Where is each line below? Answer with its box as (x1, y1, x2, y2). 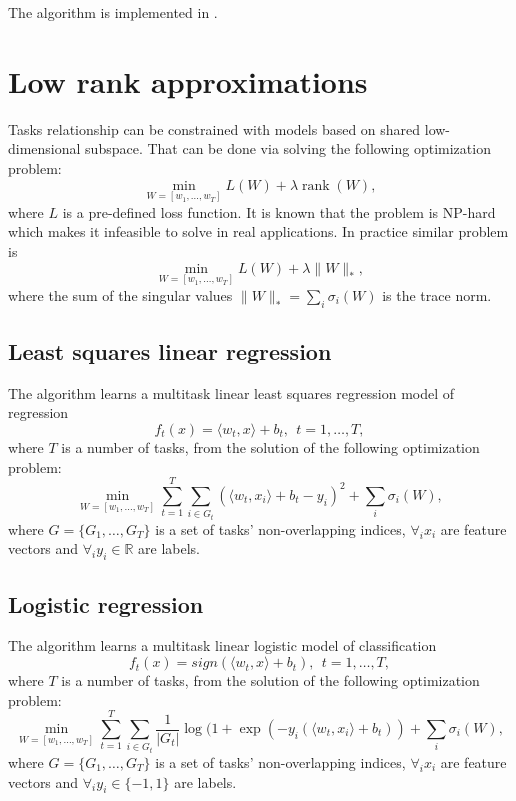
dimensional (8, 138, 81, 159)
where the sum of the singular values (8, 284, 233, 305)
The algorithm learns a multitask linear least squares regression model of (8, 382, 455, 403)
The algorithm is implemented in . (8, 2, 218, 22)
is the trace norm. (382, 284, 492, 305)
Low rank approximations (8, 60, 368, 101)
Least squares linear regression (8, 335, 332, 366)
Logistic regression (8, 588, 204, 619)
